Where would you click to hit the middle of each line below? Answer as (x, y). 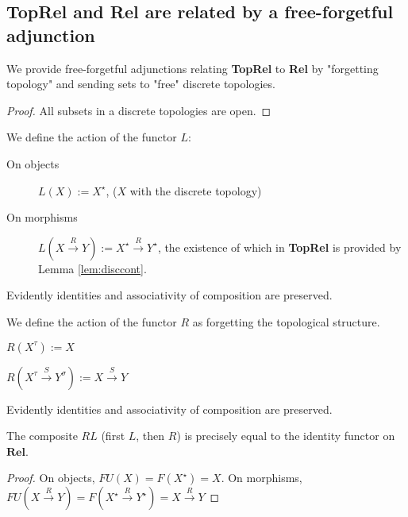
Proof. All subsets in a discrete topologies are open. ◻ (139, 110)
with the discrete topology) (196, 190)
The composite (42, 436)
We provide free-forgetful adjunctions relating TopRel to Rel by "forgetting (192, 68)
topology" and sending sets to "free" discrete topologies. (141, 84)
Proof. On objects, (51, 478)
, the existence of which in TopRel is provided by (279, 247)
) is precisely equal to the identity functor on (286, 436)
